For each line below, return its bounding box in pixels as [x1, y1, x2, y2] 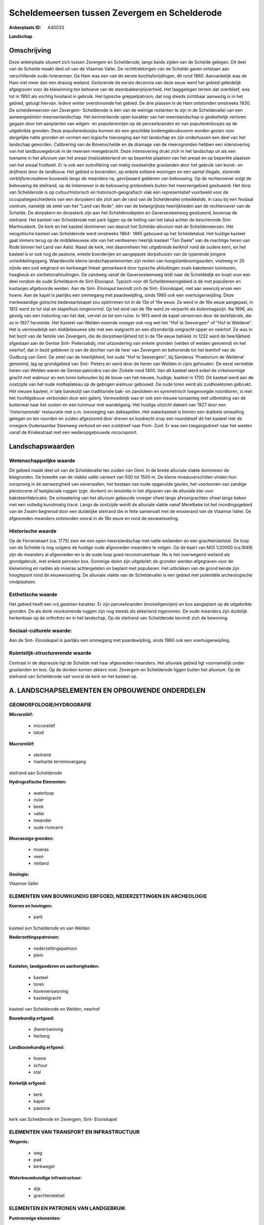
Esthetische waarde [9, 591, 58, 598]
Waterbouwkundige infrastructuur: [9, 1175, 83, 1180]
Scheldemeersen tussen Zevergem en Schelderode [9, 7, 222, 18]
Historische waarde [9, 527, 57, 534]
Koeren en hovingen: [9, 903, 53, 909]
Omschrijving [9, 46, 51, 54]
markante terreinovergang [33, 759, 87, 764]
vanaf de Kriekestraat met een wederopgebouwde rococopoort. [9, 429, 138, 435]
